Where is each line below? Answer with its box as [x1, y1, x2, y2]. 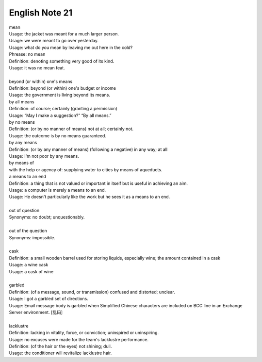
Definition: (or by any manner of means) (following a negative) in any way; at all [9, 146, 167, 152]
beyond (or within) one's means [9, 78, 73, 84]
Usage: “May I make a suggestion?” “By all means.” [9, 112, 112, 118]
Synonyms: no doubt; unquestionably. [9, 214, 85, 220]
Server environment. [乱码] [9, 309, 63, 315]
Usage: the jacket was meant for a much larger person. [9, 31, 119, 36]
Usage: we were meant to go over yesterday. [9, 38, 99, 44]
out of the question [9, 228, 47, 234]
